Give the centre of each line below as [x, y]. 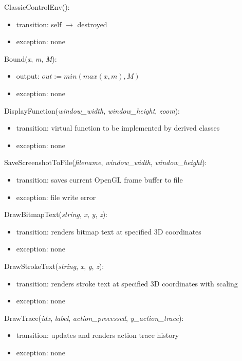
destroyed [92, 24]
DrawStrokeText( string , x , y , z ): [54, 266]
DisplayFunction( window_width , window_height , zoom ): [92, 110]
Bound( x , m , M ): [31, 58]
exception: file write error [56, 197]
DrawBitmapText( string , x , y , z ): [56, 214]
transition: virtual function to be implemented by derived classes [118, 128]
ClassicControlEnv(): [37, 7]
